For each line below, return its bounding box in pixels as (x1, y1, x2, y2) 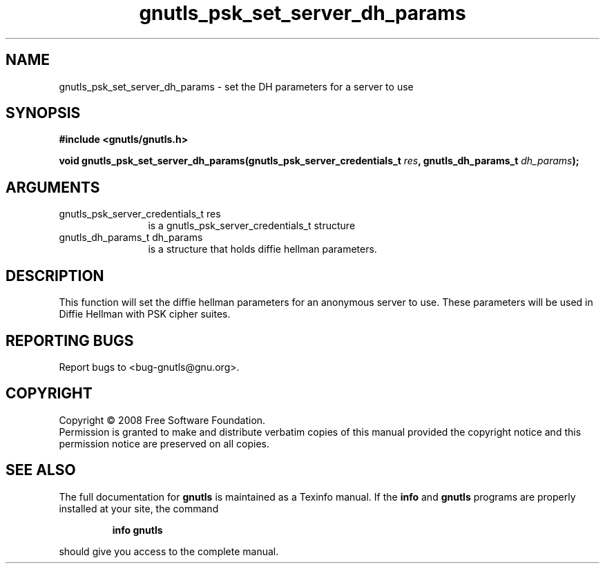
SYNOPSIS (6, 104, 81, 122)
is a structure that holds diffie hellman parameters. (148, 243, 377, 255)
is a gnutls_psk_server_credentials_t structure (148, 220, 356, 232)
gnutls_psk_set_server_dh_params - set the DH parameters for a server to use (59, 80, 414, 93)
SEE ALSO (6, 461, 76, 479)
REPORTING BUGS (6, 331, 134, 349)
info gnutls (112, 523, 163, 536)
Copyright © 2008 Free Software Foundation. (59, 414, 266, 426)
